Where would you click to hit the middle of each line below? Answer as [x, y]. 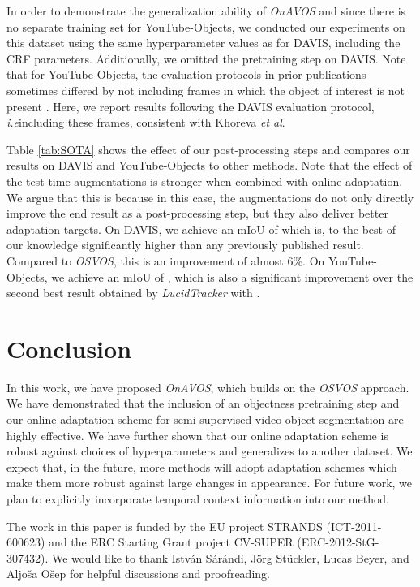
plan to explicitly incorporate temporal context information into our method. [198, 498]
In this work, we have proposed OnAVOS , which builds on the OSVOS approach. [208, 387]
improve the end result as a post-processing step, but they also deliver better [197, 213]
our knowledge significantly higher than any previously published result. [185, 245]
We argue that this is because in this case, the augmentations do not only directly [210, 197]
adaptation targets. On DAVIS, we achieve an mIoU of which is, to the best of [201, 229]
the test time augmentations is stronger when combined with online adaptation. [205, 181]
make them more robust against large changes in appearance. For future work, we [210, 483]
